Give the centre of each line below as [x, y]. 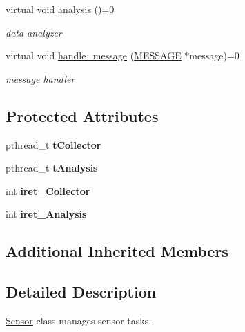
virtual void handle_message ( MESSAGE [94, 55]
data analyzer [34, 32]
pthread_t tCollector [53, 144]
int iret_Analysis [46, 214]
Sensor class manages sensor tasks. [79, 320]
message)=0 [214, 55]
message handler [40, 78]
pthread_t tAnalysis [52, 168]
